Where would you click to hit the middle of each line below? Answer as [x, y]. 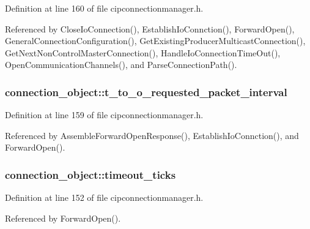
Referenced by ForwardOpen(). [63, 218]
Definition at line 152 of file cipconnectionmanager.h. [104, 197]
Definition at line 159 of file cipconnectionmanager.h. [104, 115]
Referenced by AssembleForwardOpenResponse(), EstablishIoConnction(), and [152, 135]
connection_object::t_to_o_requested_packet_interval [146, 92]
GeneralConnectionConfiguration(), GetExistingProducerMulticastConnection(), [155, 41]
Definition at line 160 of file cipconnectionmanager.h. [104, 8]
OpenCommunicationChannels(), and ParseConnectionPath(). [121, 65]
